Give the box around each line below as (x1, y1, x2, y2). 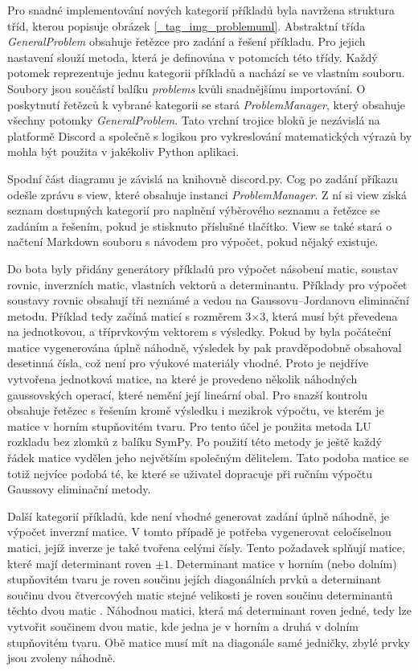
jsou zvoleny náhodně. (7, 649, 116, 666)
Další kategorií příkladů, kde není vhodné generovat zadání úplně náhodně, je (7, 507, 389, 524)
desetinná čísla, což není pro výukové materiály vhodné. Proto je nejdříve (7, 354, 369, 371)
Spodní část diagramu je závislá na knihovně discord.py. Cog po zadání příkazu (7, 170, 398, 186)
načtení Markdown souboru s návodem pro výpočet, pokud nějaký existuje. (7, 233, 379, 250)
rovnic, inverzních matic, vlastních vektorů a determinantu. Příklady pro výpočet (7, 276, 408, 293)
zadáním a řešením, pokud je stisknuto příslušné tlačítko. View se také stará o (7, 217, 392, 234)
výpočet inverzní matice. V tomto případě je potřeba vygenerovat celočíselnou (7, 523, 391, 540)
